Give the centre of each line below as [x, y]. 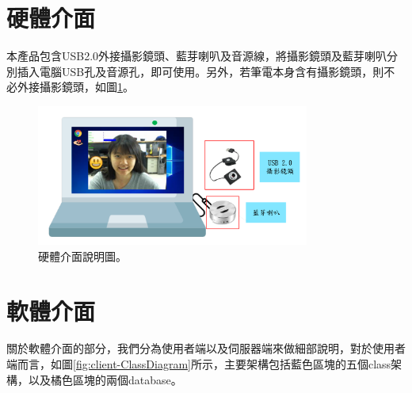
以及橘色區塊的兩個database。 [105, 379]
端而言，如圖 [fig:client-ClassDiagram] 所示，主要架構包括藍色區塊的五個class [199, 364]
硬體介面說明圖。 [82, 256]
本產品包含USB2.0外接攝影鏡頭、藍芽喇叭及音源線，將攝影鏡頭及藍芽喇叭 [197, 56]
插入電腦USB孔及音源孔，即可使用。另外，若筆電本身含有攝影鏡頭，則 [200, 71]
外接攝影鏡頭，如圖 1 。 [75, 87]
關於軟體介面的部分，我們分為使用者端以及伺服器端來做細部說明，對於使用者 [206, 348]
